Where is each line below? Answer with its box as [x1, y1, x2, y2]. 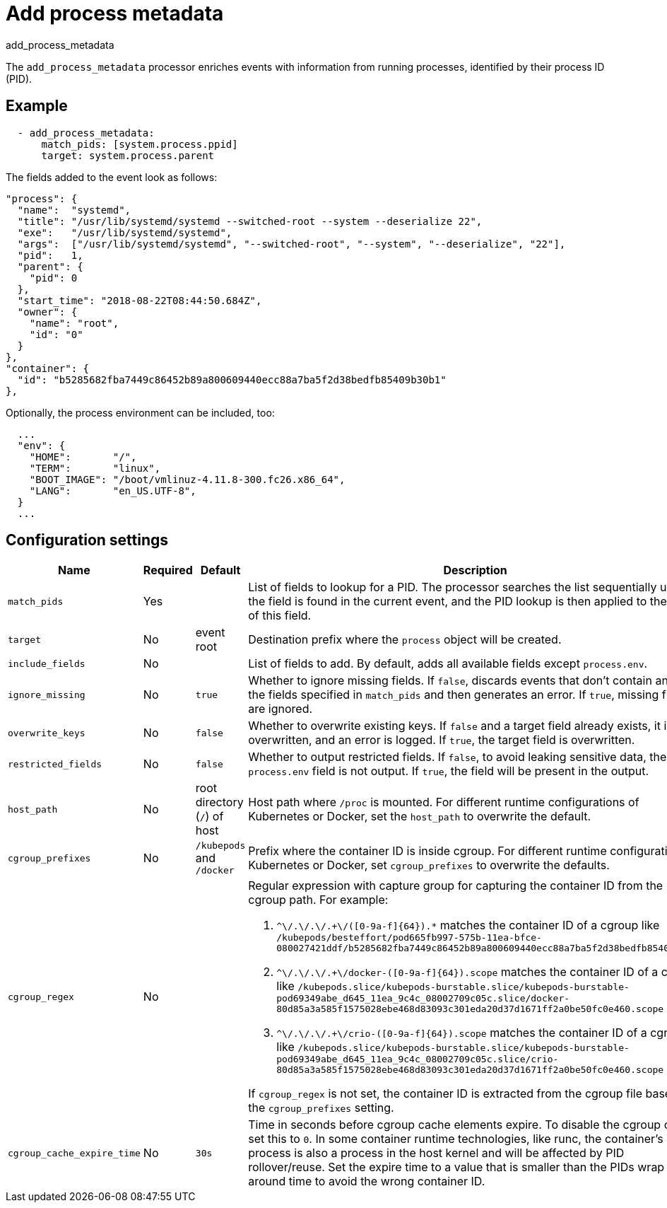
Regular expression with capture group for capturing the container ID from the [248, 878, 663, 893]
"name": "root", [29, 317, 119, 329]
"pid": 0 [29, 272, 78, 284]
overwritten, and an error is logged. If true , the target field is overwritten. [248, 733, 635, 748]
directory [195, 795, 244, 810]
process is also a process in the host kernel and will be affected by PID [248, 1146, 625, 1161]
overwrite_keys [8, 727, 85, 738]
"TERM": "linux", [29, 462, 161, 474]
